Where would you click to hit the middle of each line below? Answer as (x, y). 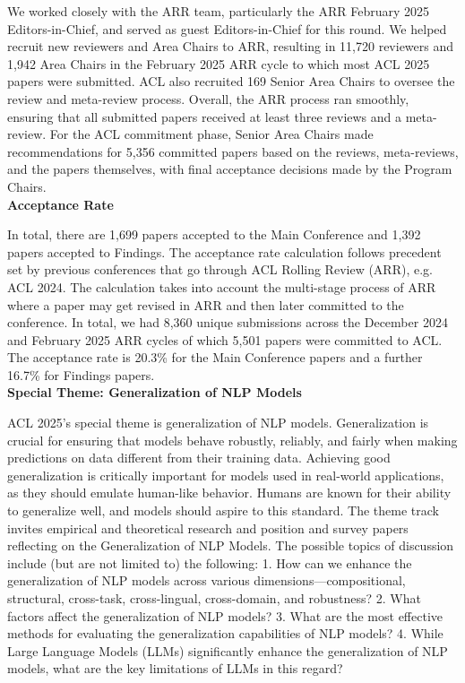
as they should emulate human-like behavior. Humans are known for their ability (229, 493)
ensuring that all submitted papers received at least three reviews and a (205, 116)
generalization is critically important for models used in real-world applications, (226, 475)
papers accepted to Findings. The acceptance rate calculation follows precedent (224, 251)
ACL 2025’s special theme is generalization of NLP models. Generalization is (218, 423)
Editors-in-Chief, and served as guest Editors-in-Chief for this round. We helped (227, 28)
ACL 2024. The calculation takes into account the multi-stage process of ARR (222, 286)
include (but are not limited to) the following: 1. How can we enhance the (210, 562)
